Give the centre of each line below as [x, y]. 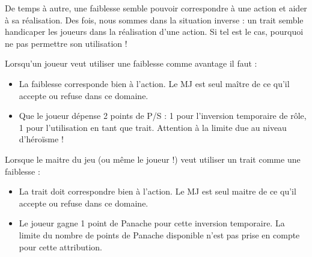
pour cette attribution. [60, 246]
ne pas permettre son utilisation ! [66, 43]
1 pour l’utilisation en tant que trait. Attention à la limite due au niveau [153, 127]
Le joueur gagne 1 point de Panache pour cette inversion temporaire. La [152, 223]
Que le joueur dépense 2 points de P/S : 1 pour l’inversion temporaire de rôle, [163, 116]
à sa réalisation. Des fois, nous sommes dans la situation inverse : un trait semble [154, 20]
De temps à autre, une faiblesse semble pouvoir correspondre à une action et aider [156, 8]
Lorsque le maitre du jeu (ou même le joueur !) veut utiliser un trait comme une [153, 159]
